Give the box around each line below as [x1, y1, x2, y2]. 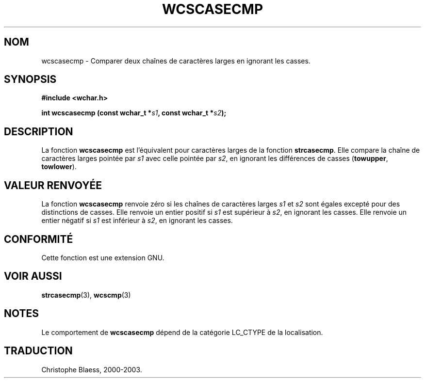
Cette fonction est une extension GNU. [41, 253, 164, 262]
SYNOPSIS [4, 73, 57, 86]
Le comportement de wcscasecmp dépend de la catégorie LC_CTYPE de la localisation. [41, 328, 323, 336]
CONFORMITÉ [4, 233, 73, 245]
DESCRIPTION [4, 125, 73, 138]
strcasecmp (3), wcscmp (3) [41, 290, 131, 299]
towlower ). [41, 162, 77, 171]
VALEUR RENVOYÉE [4, 179, 102, 191]
